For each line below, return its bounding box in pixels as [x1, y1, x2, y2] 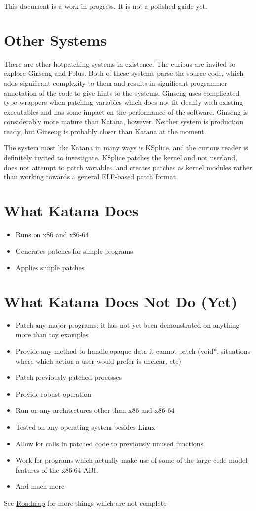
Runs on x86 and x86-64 [15, 229, 89, 239]
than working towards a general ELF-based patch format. [4, 171, 178, 182]
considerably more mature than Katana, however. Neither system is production [4, 116, 244, 127]
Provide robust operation [15, 388, 92, 399]
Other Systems [4, 30, 107, 50]
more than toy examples [15, 329, 89, 340]
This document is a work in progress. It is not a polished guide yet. [4, 1, 208, 11]
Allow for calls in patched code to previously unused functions [15, 438, 204, 448]
